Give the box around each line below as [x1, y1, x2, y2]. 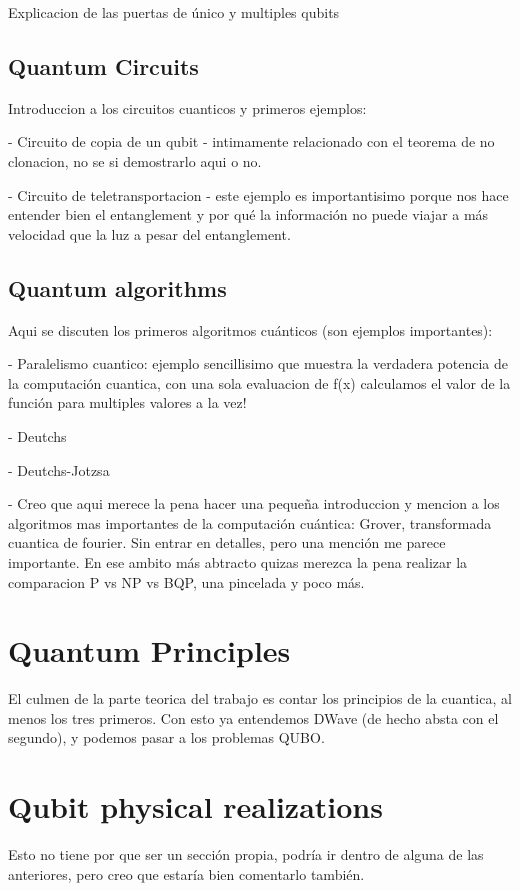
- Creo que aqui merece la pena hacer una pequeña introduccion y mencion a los [8, 493, 500, 514]
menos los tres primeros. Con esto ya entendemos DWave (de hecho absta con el [8, 707, 499, 728]
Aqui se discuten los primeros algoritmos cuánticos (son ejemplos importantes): [8, 319, 493, 340]
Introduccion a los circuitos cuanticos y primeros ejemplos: [8, 97, 367, 118]
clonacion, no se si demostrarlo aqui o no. [8, 150, 262, 171]
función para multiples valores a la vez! [8, 392, 247, 413]
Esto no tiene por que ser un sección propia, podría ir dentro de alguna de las [8, 844, 484, 865]
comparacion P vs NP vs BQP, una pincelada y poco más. [8, 571, 365, 592]
